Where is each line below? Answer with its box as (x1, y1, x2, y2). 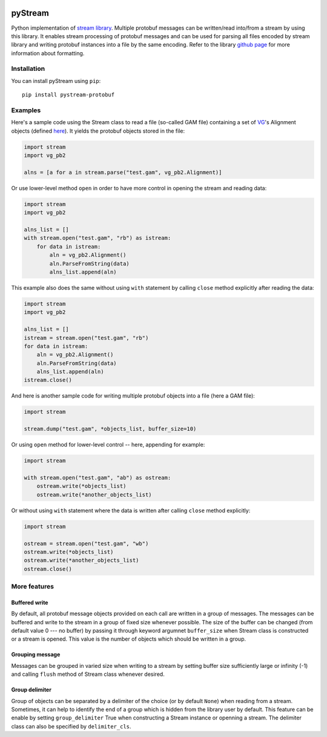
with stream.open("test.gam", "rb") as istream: (24, 235, 171, 242)
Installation (11, 64, 45, 73)
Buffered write (11, 599, 48, 606)
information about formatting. (11, 49, 85, 57)
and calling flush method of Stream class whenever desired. (11, 670, 165, 678)
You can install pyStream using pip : (11, 77, 101, 84)
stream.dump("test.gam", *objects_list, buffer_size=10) (24, 425, 197, 433)
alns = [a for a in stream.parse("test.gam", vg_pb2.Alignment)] (24, 168, 222, 176)
